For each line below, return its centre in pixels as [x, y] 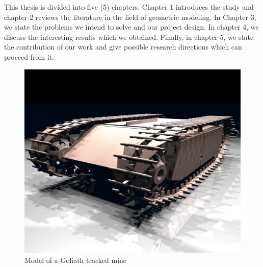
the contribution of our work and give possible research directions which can [123, 47]
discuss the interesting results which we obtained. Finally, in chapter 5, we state [129, 37]
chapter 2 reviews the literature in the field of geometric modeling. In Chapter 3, [130, 17]
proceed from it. [29, 56]
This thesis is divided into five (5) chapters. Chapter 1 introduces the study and [129, 7]
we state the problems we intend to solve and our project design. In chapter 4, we [131, 27]
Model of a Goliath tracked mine [76, 260]
